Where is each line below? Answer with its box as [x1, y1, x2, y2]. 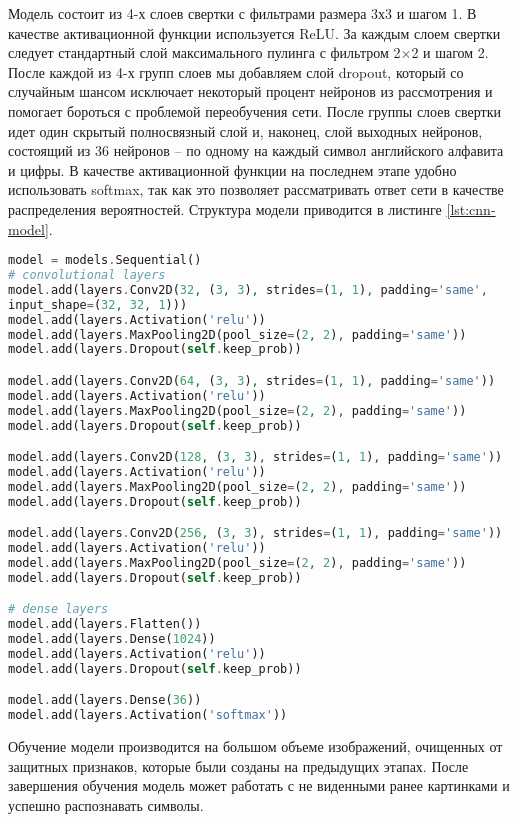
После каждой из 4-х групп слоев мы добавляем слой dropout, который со [8, 61, 464, 82]
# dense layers [8, 602, 109, 617]
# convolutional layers [8, 268, 166, 282]
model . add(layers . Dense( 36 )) [8, 693, 202, 708]
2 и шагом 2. [411, 42, 489, 63]
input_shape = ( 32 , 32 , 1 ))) [8, 297, 188, 312]
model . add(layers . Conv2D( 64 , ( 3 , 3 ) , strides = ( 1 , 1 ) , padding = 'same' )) [8, 373, 496, 388]
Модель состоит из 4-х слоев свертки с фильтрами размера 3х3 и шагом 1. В [8, 3, 477, 23]
